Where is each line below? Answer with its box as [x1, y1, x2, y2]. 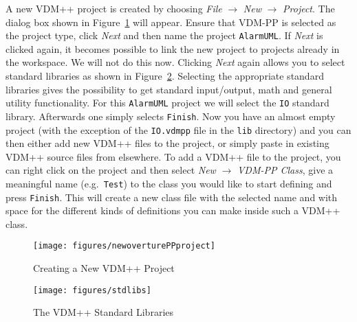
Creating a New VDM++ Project [33, 261, 175, 275]
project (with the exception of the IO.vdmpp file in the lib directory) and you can [6, 122, 351, 137]
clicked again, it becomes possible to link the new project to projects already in [6, 41, 340, 56]
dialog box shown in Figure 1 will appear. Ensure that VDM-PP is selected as [6, 14, 336, 29]
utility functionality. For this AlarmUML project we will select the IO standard [6, 95, 329, 110]
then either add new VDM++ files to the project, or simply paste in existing [6, 136, 329, 150]
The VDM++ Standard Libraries [33, 305, 174, 319]
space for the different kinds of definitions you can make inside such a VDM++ [6, 203, 340, 218]
